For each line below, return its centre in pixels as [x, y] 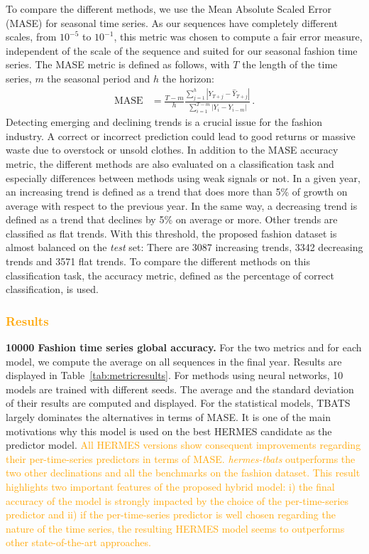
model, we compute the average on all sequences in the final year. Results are [174, 361]
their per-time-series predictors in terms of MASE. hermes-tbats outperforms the [181, 458]
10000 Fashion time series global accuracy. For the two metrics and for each [184, 347]
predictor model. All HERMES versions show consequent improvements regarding [183, 445]
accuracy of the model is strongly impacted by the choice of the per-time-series [177, 500]
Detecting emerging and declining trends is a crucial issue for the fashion [164, 122]
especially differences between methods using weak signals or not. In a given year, [183, 177]
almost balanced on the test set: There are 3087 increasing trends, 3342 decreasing [184, 247]
